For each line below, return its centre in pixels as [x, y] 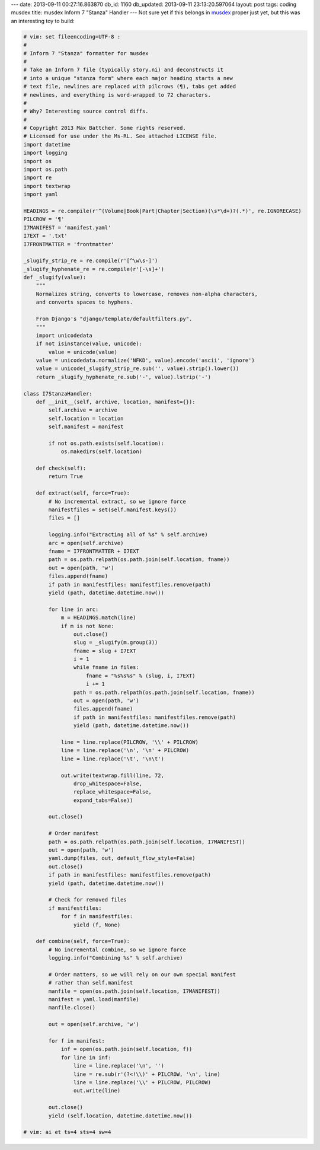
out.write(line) [97, 1091]
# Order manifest [73, 834]
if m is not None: [88, 626]
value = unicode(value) [83, 352]
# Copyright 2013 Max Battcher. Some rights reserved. [105, 128]
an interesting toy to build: [43, 21]
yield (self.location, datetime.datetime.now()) [120, 1116]
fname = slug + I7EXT [105, 651]
